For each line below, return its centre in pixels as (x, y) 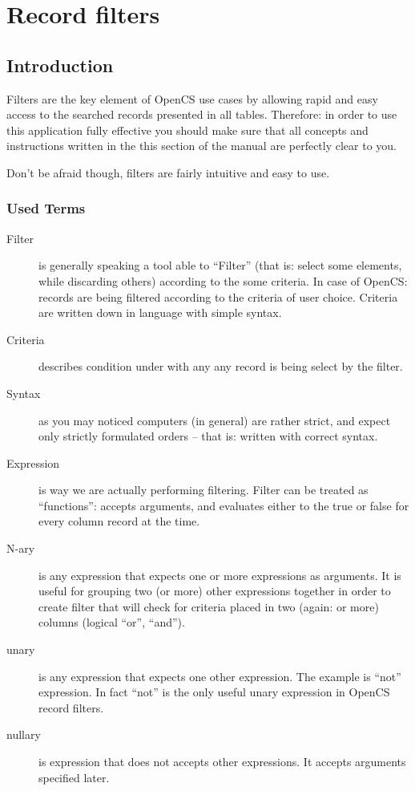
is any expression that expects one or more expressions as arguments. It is (220, 575)
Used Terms (46, 208)
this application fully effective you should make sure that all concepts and (187, 130)
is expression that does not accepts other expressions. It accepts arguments (222, 762)
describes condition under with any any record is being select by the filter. (221, 366)
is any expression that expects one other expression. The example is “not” (220, 676)
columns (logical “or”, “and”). (112, 622)
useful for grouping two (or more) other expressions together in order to (215, 591)
